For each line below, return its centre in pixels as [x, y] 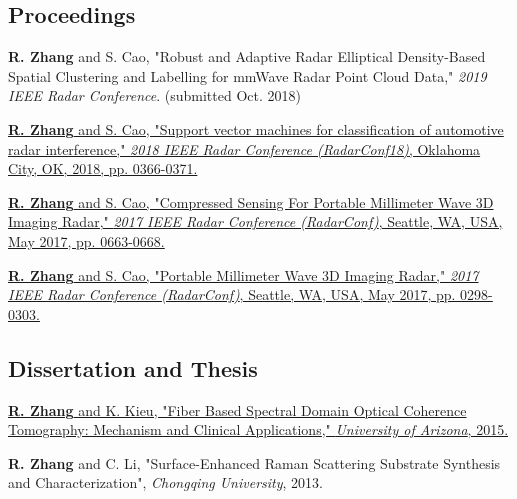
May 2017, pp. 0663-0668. [86, 240]
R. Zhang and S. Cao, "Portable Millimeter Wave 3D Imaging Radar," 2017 [243, 274]
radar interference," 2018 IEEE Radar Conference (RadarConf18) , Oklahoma [244, 148]
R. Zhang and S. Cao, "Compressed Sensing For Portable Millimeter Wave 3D [251, 201]
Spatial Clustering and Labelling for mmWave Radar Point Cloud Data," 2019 [247, 75]
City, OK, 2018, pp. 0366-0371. [103, 168]
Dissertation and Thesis [133, 367]
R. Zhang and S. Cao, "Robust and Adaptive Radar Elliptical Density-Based [247, 56]
